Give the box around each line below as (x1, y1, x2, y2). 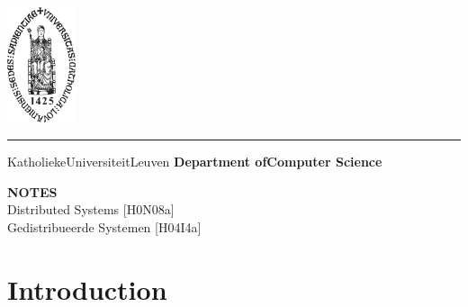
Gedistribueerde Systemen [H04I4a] (7, 217, 202, 236)
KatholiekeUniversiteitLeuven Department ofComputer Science (7, 152, 382, 171)
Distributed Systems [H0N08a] (7, 200, 175, 219)
